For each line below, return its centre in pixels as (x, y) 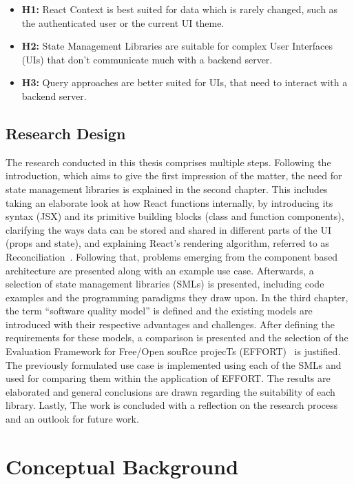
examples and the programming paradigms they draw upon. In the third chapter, (177, 297)
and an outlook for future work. (72, 419)
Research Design (66, 133)
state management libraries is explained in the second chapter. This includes (167, 189)
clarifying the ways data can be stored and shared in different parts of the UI (169, 229)
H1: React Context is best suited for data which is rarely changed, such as (180, 9)
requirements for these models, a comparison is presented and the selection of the (177, 337)
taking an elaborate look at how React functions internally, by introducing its (169, 202)
